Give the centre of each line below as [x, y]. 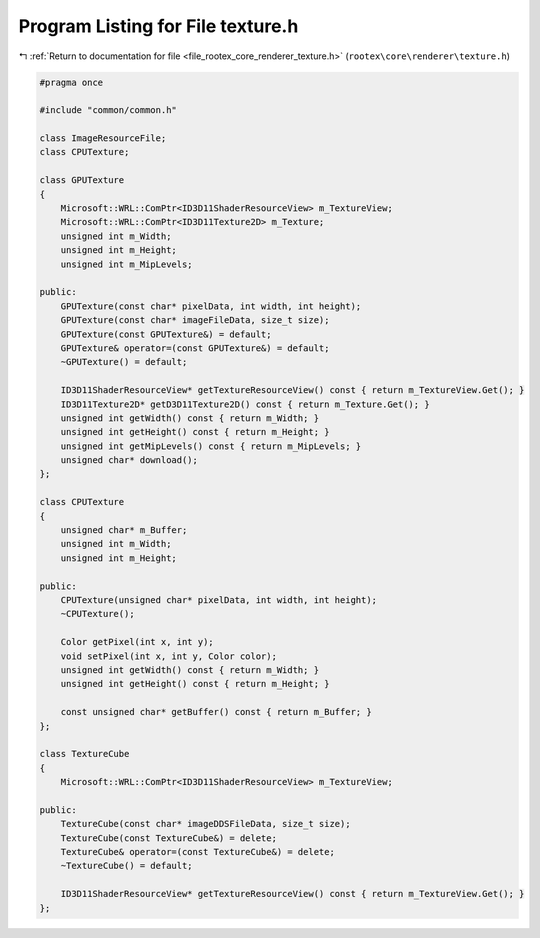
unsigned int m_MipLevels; [127, 264]
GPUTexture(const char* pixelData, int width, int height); [211, 306]
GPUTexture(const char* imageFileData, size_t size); [195, 320]
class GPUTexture [82, 180]
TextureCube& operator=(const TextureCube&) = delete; [197, 852]
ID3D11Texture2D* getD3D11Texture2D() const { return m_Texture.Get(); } [245, 404]
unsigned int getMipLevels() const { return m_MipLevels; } [211, 446]
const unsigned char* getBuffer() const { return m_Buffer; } [216, 712]
